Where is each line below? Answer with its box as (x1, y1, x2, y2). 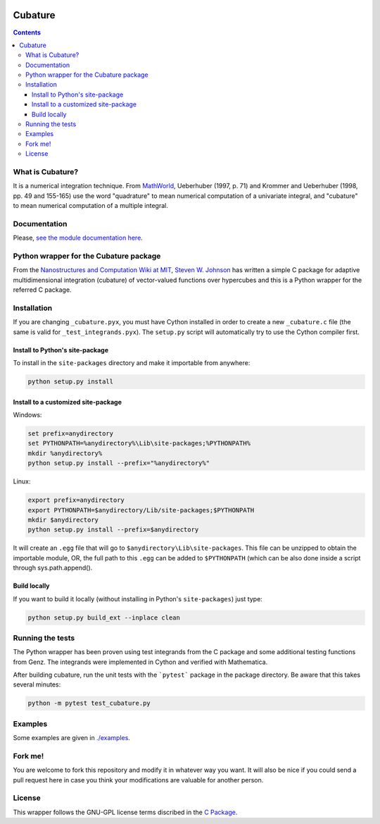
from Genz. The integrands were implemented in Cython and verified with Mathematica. (13, 658, 268, 666)
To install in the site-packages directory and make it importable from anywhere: (13, 359, 251, 367)
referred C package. (13, 285, 72, 294)
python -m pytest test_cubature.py (27, 699, 151, 708)
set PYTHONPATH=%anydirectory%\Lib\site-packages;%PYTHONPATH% (27, 439, 251, 448)
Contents (13, 28, 42, 37)
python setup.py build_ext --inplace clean (27, 613, 181, 622)
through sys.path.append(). (13, 564, 93, 572)
